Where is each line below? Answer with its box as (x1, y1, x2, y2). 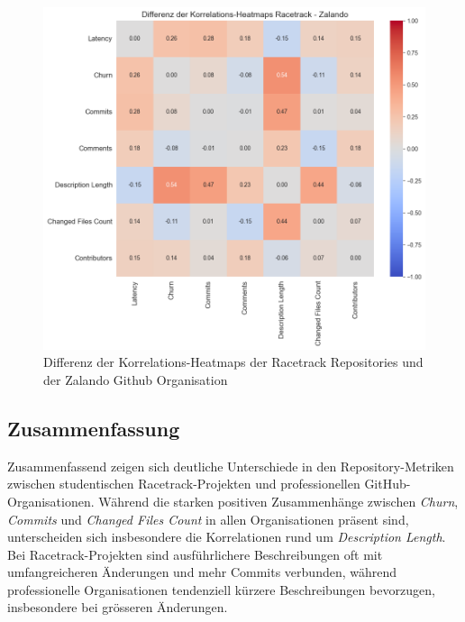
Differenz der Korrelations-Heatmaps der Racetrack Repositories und (43, 352, 424, 371)
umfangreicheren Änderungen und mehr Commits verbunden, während (7, 563, 397, 581)
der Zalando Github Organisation (43, 370, 228, 389)
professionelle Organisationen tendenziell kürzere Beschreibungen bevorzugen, (7, 580, 435, 599)
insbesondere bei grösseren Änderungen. (7, 598, 228, 617)
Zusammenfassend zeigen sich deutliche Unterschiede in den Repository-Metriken (7, 456, 454, 475)
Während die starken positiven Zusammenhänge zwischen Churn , (98, 491, 459, 510)
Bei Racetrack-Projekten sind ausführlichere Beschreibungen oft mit (7, 544, 383, 563)
